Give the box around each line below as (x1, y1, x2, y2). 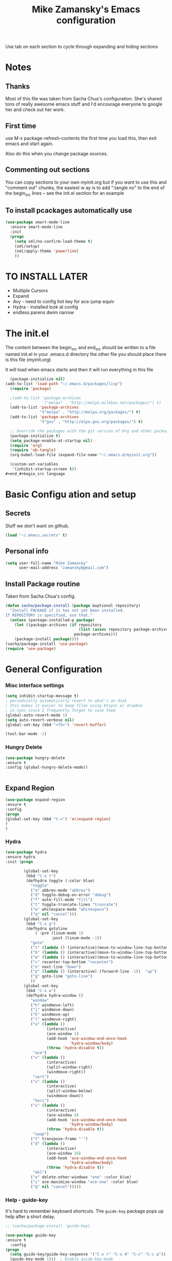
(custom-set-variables (10, 462, 58, 467)
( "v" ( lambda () (30, 1055, 66, 1060)
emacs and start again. (5, 140, 54, 147)
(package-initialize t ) (10, 433, 60, 438)
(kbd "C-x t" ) (26, 873, 56, 878)
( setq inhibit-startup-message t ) (5, 693, 79, 699)
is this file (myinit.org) (5, 356, 51, 363)
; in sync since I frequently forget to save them (5, 708, 116, 713)
